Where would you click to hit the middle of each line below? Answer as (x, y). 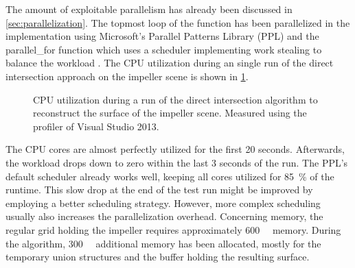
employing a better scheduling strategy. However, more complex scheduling (163, 203)
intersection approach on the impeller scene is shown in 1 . (127, 76)
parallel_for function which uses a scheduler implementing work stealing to (164, 49)
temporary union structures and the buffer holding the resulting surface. (158, 257)
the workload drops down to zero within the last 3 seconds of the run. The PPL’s (177, 162)
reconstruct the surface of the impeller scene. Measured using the (170, 113)
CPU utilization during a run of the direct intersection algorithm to (175, 99)
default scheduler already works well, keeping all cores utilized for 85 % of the (170, 176)
